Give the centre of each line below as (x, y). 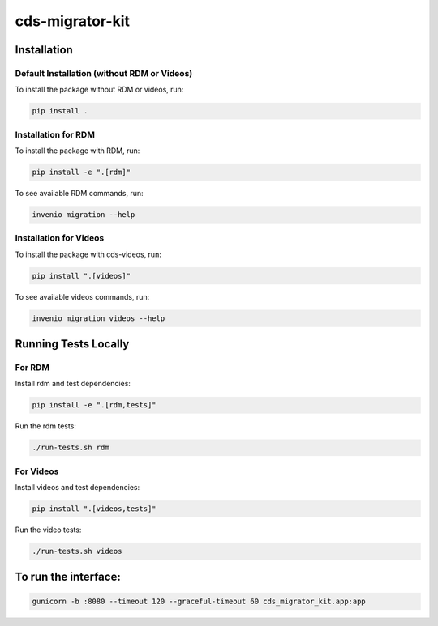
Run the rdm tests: (46, 426)
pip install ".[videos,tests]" (94, 509)
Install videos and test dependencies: (77, 488)
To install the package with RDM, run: (77, 151)
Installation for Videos (60, 238)
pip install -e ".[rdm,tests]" (94, 405)
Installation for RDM (55, 134)
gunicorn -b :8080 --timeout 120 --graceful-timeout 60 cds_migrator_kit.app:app (199, 601)
